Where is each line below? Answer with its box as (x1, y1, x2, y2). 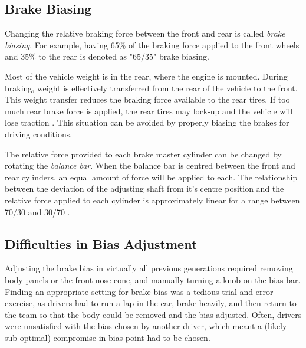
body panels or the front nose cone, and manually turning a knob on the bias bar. (5, 273, 301, 285)
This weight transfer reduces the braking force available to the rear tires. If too (5, 93, 290, 106)
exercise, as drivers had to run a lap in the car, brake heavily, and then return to (5, 297, 297, 309)
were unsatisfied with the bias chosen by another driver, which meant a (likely (5, 320, 287, 332)
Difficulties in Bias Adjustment (5, 234, 198, 252)
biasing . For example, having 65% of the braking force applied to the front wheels (5, 38, 300, 51)
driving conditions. (5, 127, 73, 140)
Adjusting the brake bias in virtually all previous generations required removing (5, 262, 293, 274)
